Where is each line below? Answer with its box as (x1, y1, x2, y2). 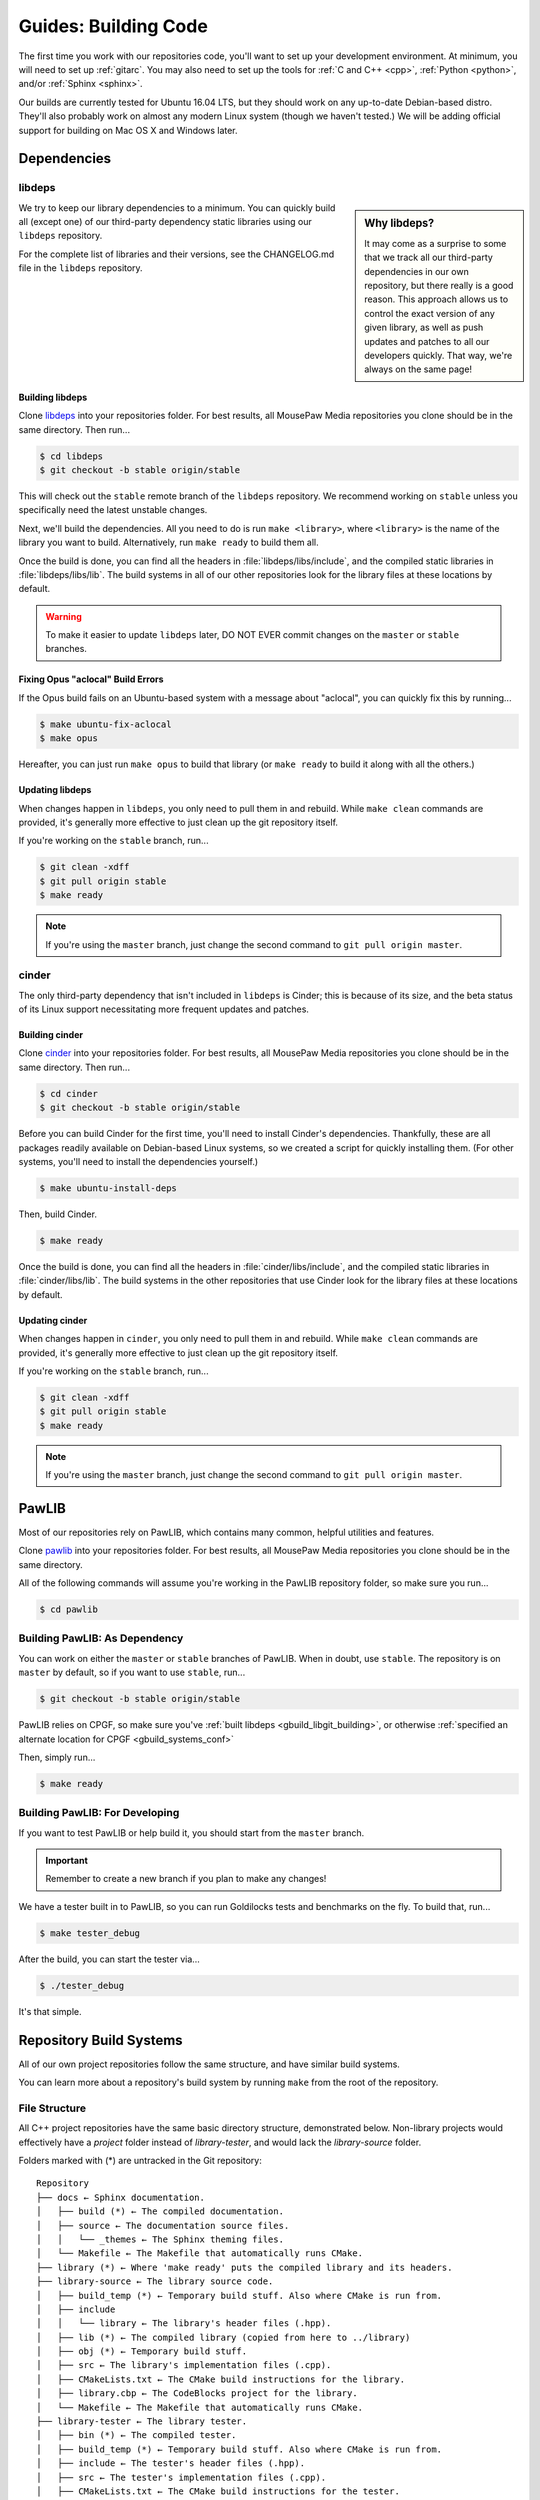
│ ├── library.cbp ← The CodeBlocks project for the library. (36, 2388, 359, 2399)
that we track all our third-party (364, 251, 494, 264)
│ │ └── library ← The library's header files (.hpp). (36, 2318, 332, 2329)
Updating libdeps (18, 784, 92, 796)
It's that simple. (18, 2005, 82, 2017)
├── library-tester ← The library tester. (36, 2416, 248, 2427)
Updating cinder (18, 1314, 88, 1326)
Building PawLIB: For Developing (18, 1806, 180, 1820)
